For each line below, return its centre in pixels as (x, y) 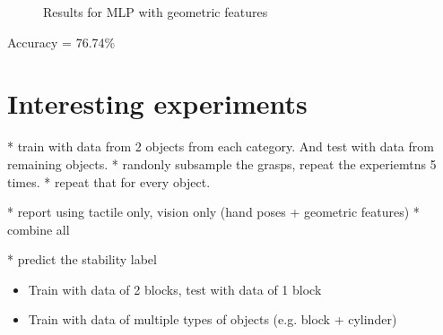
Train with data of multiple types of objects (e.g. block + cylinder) (213, 319)
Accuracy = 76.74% (61, 42)
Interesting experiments (157, 103)
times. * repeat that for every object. (109, 181)
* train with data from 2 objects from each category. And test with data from (221, 146)
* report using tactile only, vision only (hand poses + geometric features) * (213, 212)
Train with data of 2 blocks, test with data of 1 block (175, 289)
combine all (39, 229)
